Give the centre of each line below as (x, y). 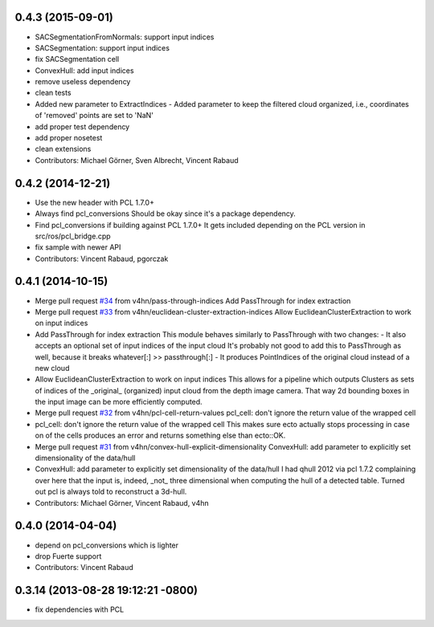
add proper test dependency (82, 126)
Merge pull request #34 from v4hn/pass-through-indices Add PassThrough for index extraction (193, 300)
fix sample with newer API (78, 247)
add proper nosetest (69, 138)
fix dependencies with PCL (80, 609)
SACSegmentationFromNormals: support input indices (125, 37)
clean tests (53, 93)
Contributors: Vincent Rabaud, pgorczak (102, 259)
